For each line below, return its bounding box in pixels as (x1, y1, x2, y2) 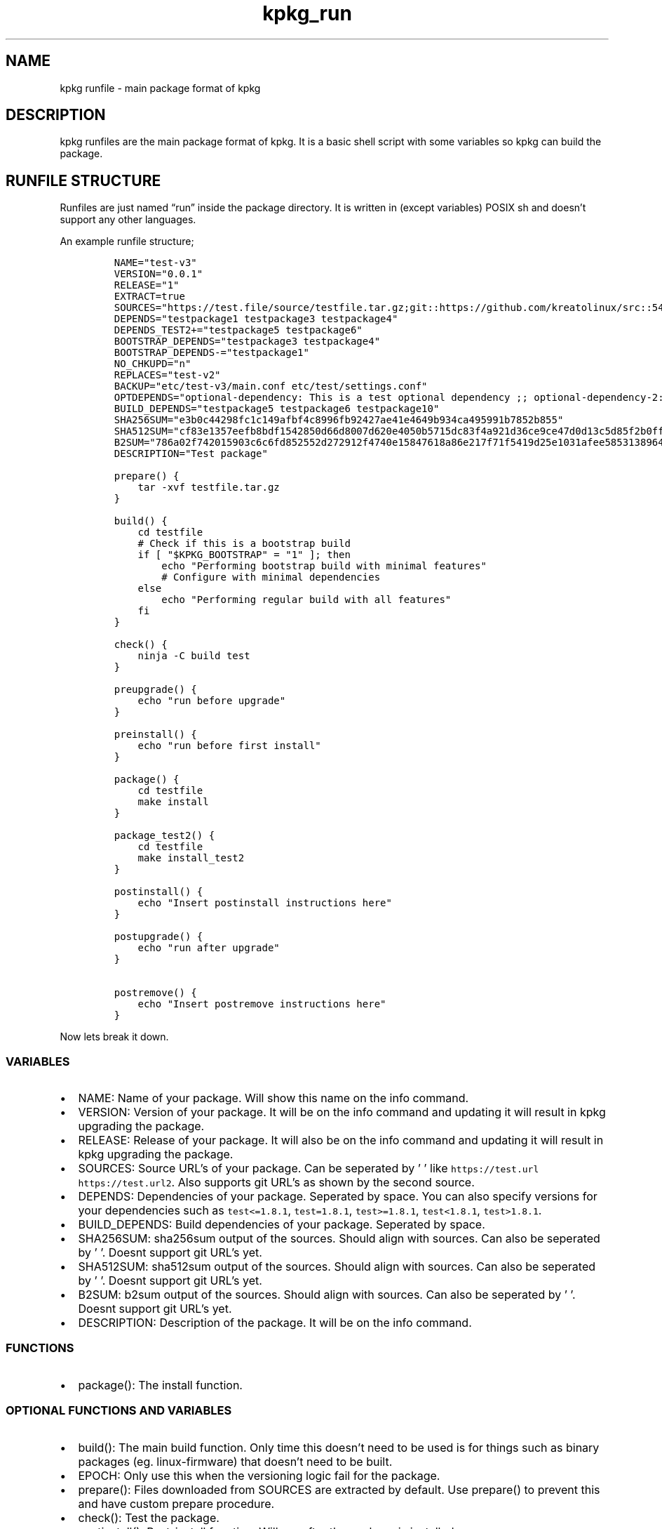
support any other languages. (60, 213, 196, 226)
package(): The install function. (78, 1377, 243, 1392)
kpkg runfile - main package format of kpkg (60, 81, 261, 94)
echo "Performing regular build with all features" (161, 594, 452, 606)
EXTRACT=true (114, 291, 185, 303)
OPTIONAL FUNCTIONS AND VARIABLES (6, 1403, 232, 1418)
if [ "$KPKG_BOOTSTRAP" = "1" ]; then (137, 549, 351, 561)
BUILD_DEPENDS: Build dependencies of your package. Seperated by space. (78, 1217, 485, 1232)
